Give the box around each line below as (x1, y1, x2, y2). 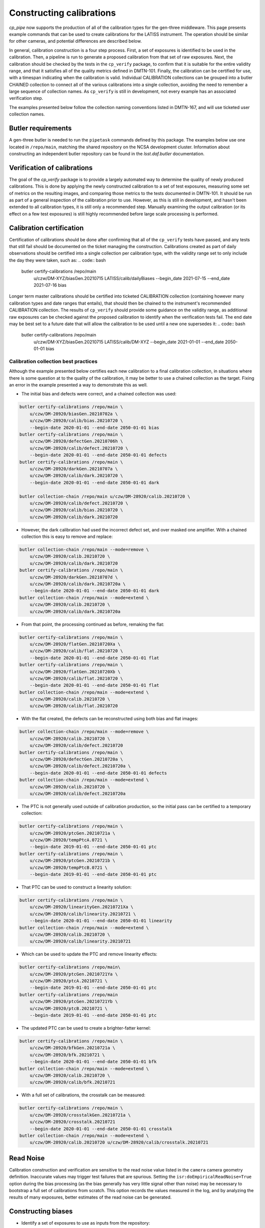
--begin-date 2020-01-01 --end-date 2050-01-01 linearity (29, 918, 172, 923)
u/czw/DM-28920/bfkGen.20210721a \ (29, 1045, 115, 1051)
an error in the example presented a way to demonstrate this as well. (9, 382, 148, 388)
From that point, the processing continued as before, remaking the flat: (21, 621, 164, 627)
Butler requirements (9, 124, 72, 133)
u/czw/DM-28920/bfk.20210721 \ (29, 1052, 105, 1058)
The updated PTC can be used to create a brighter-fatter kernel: (21, 1025, 151, 1031)
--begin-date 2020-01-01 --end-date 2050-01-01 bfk (29, 1059, 157, 1064)
